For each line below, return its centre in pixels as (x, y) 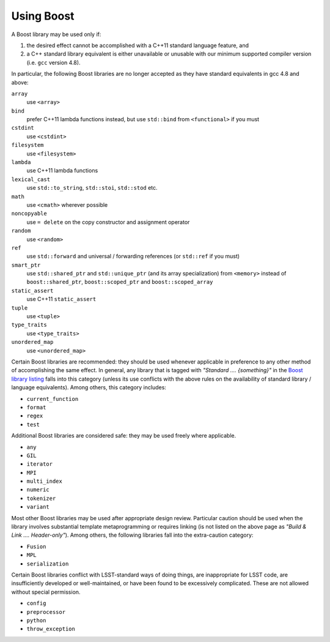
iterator (40, 464)
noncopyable (29, 214)
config (36, 603)
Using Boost (43, 16)
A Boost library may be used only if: (56, 34)
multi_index (44, 481)
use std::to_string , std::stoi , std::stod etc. (92, 188)
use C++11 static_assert (61, 299)
